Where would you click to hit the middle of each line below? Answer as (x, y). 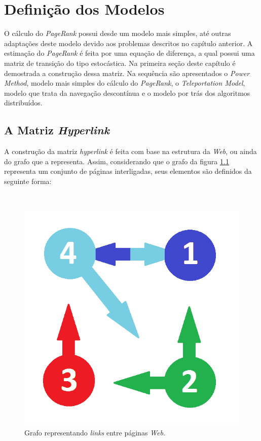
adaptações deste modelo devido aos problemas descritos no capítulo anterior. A (128, 43)
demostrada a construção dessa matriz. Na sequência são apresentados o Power (127, 73)
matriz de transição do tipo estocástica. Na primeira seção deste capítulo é (120, 63)
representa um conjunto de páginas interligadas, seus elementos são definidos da (128, 171)
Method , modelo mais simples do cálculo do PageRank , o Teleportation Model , (125, 83)
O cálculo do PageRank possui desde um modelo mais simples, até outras (118, 33)
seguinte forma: (28, 181)
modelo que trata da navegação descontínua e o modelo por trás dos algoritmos (127, 93)
